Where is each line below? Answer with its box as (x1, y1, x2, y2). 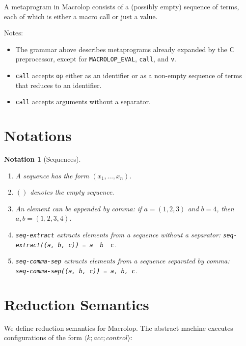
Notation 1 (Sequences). (4, 154, 81, 164)
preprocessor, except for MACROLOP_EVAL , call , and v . (15, 54, 176, 64)
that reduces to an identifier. (15, 80, 102, 90)
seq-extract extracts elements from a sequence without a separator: (15, 230, 221, 240)
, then (217, 203, 234, 213)
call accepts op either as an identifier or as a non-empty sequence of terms (15, 70, 242, 81)
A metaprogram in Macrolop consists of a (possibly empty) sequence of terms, (4, 1, 239, 11)
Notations (4, 125, 72, 145)
